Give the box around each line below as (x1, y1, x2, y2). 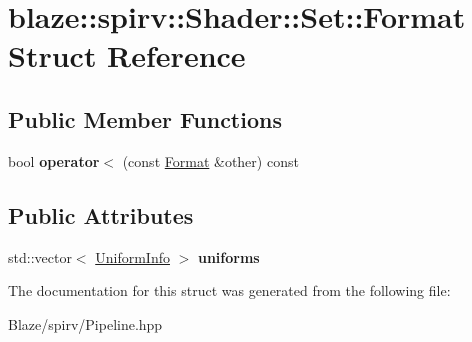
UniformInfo (95, 246, 170, 267)
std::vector (8, 246, 72, 267)
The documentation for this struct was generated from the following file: (8, 280, 451, 301)
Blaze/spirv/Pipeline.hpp (8, 313, 163, 334)
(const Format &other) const (122, 150, 299, 171)
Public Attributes (8, 199, 194, 230)
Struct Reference (8, 35, 246, 76)
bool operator (8, 150, 100, 171)
